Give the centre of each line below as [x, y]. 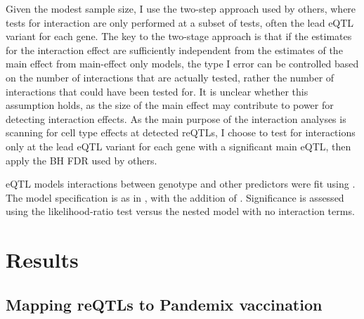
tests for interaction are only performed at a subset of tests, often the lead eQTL [180, 22]
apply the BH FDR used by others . [82, 160]
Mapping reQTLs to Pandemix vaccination [164, 304]
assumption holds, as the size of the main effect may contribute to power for [170, 105]
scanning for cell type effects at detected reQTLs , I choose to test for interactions [181, 132]
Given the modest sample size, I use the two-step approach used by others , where [181, 8]
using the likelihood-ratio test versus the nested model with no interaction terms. [180, 211]
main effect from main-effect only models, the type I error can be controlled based [182, 64]
